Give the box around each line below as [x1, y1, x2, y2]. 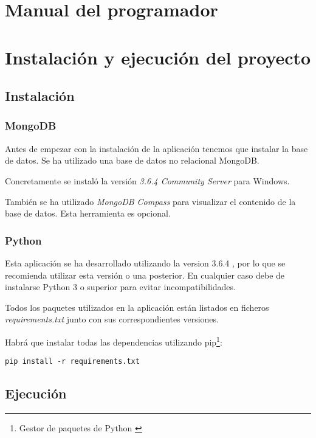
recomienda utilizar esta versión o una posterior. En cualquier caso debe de [5, 268, 285, 281]
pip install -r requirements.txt [5, 357, 140, 366]
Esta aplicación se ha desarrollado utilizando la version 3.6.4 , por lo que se [5, 256, 286, 269]
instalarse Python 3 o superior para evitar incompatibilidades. [5, 280, 236, 293]
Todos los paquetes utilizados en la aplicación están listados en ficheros [5, 301, 269, 313]
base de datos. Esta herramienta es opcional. [5, 207, 171, 220]
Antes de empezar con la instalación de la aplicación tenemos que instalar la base [5, 142, 308, 155]
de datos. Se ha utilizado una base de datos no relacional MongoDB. [5, 154, 259, 167]
